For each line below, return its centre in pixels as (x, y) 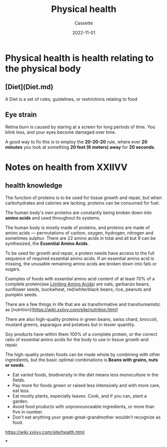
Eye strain (21, 115)
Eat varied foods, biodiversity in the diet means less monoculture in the (85, 375)
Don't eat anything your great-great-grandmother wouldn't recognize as (86, 417)
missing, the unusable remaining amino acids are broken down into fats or (81, 263)
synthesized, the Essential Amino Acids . (47, 243)
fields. (19, 380)
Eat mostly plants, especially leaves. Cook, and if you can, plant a (80, 396)
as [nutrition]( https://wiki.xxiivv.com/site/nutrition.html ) (62, 309)
